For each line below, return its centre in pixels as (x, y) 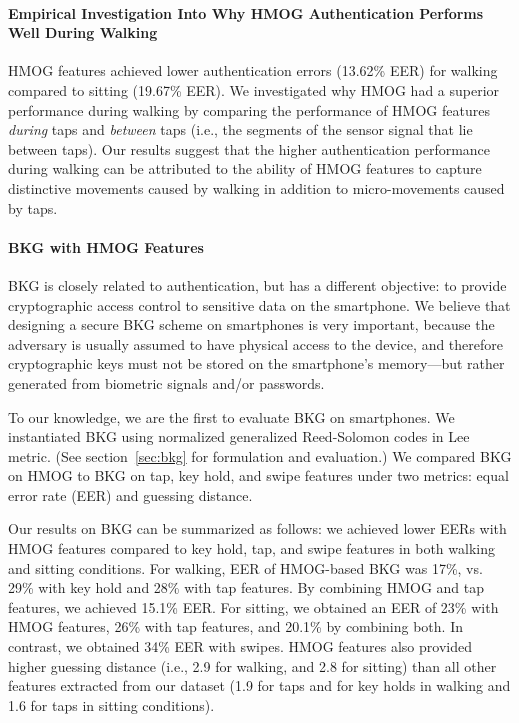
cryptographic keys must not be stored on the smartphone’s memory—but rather (256, 363)
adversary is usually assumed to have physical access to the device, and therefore (255, 343)
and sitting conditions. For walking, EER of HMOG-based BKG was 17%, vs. (245, 567)
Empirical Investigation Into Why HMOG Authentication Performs (246, 12)
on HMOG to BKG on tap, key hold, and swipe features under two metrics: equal (258, 475)
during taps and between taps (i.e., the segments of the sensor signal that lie (240, 129)
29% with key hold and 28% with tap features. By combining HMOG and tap (246, 587)
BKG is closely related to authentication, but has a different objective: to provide (257, 284)
